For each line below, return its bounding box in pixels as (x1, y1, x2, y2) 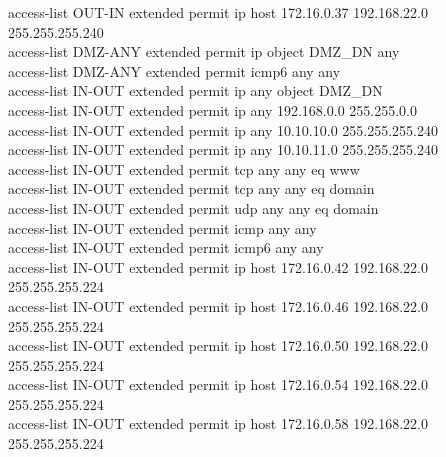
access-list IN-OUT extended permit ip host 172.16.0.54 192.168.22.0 (8, 374, 428, 395)
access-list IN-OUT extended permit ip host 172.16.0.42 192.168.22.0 (8, 256, 428, 277)
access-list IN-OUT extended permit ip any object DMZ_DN (8, 80, 383, 101)
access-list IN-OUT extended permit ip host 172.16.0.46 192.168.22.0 (8, 295, 428, 316)
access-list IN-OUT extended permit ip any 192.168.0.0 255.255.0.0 (8, 99, 417, 120)
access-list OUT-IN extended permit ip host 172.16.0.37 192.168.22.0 (8, 2, 428, 22)
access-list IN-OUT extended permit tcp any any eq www (8, 158, 360, 179)
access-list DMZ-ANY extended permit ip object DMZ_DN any (8, 41, 400, 62)
